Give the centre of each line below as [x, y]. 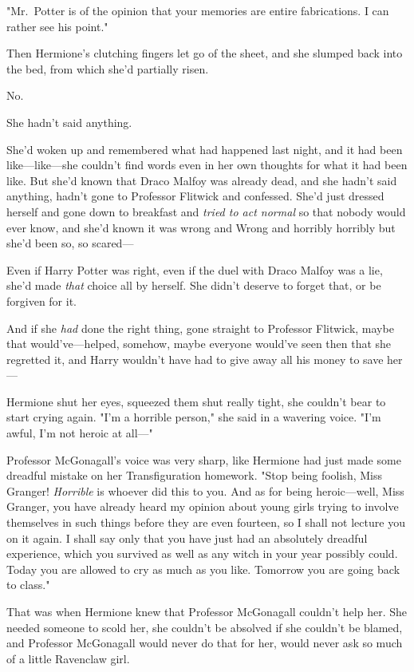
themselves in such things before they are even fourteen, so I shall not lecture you [206, 522]
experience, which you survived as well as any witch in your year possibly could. [202, 553]
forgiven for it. [41, 300]
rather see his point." [57, 26]
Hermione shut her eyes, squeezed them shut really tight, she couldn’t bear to [196, 401]
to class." [28, 585]
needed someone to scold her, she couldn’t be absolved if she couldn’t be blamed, [205, 627]
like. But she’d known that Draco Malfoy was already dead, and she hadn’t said [202, 180]
